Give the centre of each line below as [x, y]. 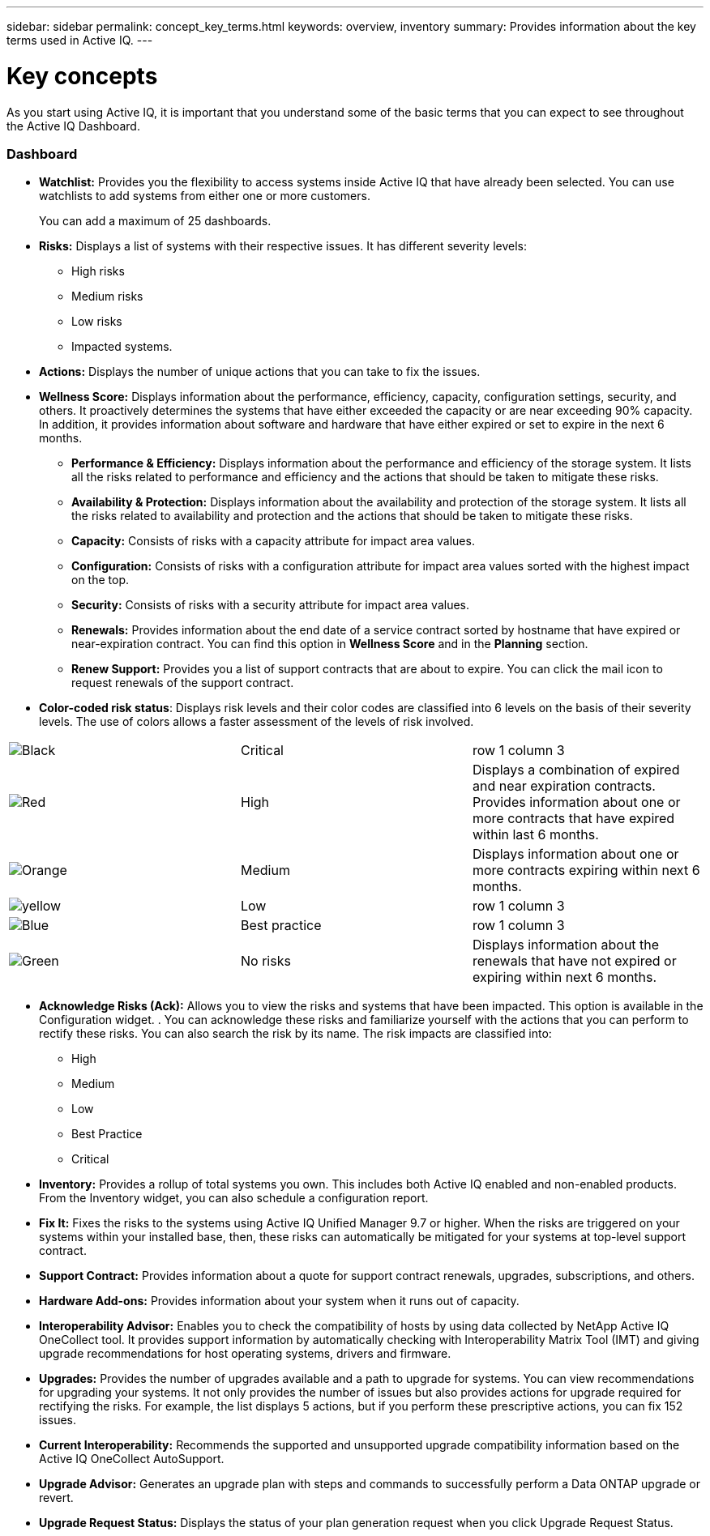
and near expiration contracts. [564, 786]
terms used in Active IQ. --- [80, 40]
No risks [265, 961]
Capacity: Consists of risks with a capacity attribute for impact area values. [273, 541]
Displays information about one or [575, 854]
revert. [56, 1498]
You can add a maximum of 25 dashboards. [155, 221]
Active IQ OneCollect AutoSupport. [132, 1459]
